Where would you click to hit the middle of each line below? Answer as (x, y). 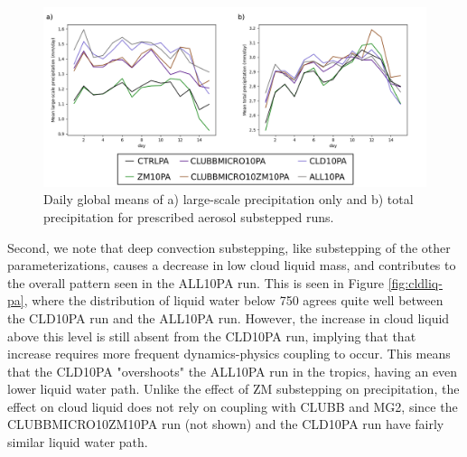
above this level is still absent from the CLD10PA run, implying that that (212, 336)
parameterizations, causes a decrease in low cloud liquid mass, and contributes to (232, 265)
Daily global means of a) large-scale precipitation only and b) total (229, 199)
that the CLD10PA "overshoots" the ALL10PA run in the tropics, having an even (233, 371)
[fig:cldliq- (415, 282)
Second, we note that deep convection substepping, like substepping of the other (229, 247)
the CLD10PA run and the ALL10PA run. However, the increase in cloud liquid (229, 317)
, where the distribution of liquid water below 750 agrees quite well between (233, 300)
